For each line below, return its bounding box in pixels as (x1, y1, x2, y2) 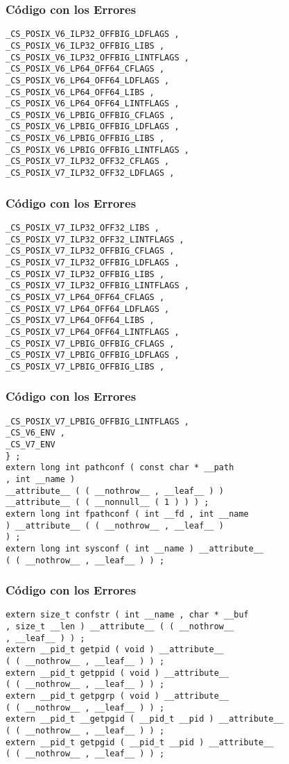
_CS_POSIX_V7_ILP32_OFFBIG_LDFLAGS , (6, 257, 179, 267)
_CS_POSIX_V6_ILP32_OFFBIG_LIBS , (6, 40, 165, 51)
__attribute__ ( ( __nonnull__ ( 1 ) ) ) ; (6, 497, 209, 508)
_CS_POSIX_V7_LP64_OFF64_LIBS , (6, 315, 155, 326)
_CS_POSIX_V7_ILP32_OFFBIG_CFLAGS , (6, 246, 175, 256)
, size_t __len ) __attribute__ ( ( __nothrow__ (6, 622, 234, 632)
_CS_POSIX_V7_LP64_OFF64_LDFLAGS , (6, 304, 170, 314)
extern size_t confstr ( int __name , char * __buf (6, 610, 249, 620)
